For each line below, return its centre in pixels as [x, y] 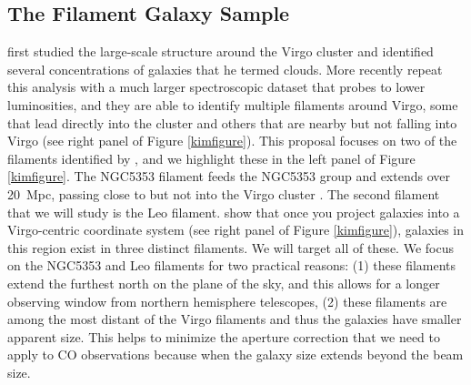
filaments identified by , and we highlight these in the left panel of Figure [211, 158]
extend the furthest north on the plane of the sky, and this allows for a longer [224, 283]
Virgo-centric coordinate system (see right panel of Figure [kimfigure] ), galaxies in [236, 230]
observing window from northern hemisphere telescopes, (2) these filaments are [227, 301]
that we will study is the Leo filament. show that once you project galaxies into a [234, 212]
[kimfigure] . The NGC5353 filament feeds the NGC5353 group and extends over [229, 176]
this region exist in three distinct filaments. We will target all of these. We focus [230, 247]
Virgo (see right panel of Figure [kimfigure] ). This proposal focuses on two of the [232, 141]
